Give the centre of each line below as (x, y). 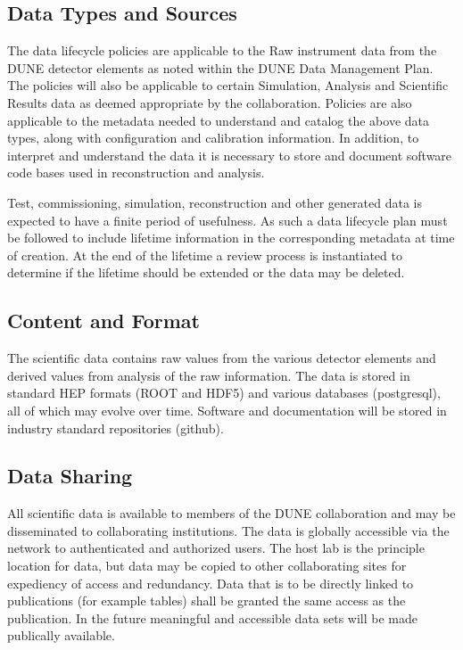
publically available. (61, 635)
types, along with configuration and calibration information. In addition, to (213, 138)
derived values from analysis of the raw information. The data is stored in (209, 375)
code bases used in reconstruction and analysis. (136, 173)
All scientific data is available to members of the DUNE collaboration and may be (231, 513)
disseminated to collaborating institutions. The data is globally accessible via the (228, 530)
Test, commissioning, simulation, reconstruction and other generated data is (215, 202)
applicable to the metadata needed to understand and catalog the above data (219, 120)
